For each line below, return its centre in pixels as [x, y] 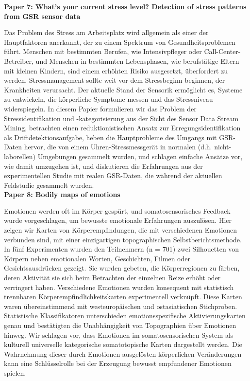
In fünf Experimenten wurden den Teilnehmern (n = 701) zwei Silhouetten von [122, 249]
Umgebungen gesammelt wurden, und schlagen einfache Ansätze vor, [140, 156]
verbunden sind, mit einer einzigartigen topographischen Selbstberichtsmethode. [123, 239]
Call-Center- [222, 51]
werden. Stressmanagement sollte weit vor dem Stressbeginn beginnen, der [115, 80]
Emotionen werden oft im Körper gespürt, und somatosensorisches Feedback [117, 210]
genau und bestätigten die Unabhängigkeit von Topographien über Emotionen [120, 325]
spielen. [15, 372]
